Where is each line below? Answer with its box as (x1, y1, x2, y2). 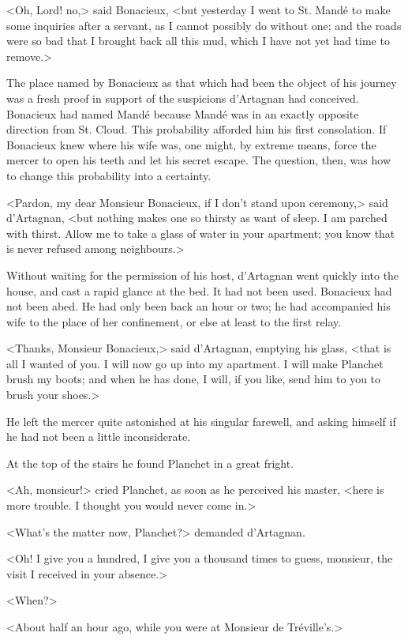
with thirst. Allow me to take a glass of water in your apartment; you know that (6, 224, 395, 241)
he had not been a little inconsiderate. (6, 428, 191, 445)
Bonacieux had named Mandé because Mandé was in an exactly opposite (6, 105, 359, 122)
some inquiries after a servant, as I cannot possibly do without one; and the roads (6, 17, 402, 33)
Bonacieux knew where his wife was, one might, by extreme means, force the (6, 136, 376, 152)
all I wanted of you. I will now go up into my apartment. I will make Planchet (6, 355, 384, 371)
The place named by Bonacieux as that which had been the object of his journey (6, 74, 397, 91)
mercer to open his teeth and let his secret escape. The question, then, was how (6, 152, 391, 168)
